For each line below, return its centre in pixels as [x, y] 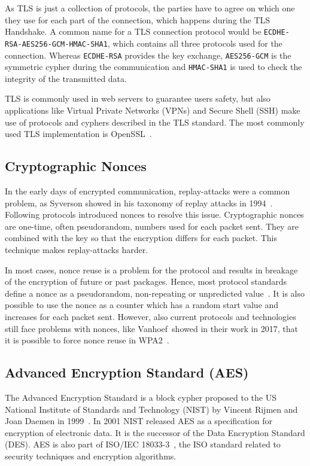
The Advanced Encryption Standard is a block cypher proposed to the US [141, 397]
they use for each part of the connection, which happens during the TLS [138, 19]
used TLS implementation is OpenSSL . [78, 134]
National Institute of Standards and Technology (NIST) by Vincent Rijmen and [151, 409]
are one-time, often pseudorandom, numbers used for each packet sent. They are [152, 226]
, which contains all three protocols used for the [195, 43]
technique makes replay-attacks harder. [77, 249]
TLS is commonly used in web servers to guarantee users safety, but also [138, 98]
